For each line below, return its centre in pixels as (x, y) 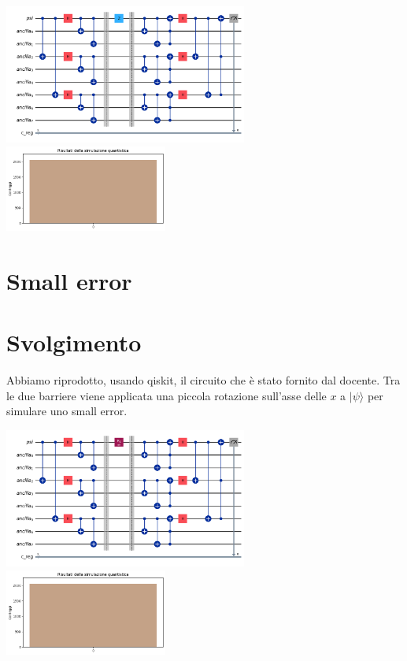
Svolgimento (74, 342)
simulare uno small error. (67, 411)
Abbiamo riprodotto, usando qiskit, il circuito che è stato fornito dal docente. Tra (203, 380)
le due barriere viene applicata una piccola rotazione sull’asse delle (166, 395)
